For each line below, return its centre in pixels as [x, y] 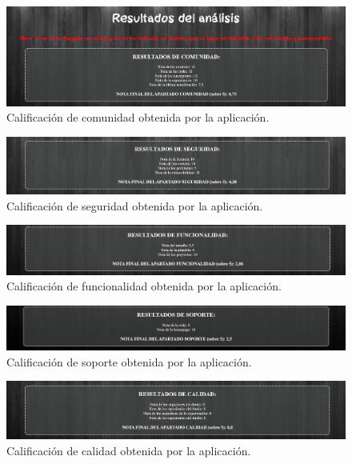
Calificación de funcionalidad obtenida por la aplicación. [144, 286]
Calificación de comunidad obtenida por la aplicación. [138, 117]
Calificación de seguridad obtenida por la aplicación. [135, 205]
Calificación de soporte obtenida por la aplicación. [129, 361]
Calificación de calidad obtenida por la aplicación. [129, 450]
